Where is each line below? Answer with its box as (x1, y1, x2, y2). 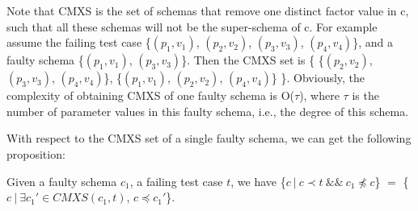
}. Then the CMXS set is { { (181, 52, 324, 68)
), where (299, 87, 340, 104)
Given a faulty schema (6, 172, 117, 189)
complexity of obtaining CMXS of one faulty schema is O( (6, 87, 294, 104)
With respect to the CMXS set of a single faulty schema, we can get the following (6, 130, 412, 147)
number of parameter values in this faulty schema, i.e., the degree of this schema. (6, 102, 409, 119)
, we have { (230, 172, 286, 189)
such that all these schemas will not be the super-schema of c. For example (6, 18, 378, 35)
